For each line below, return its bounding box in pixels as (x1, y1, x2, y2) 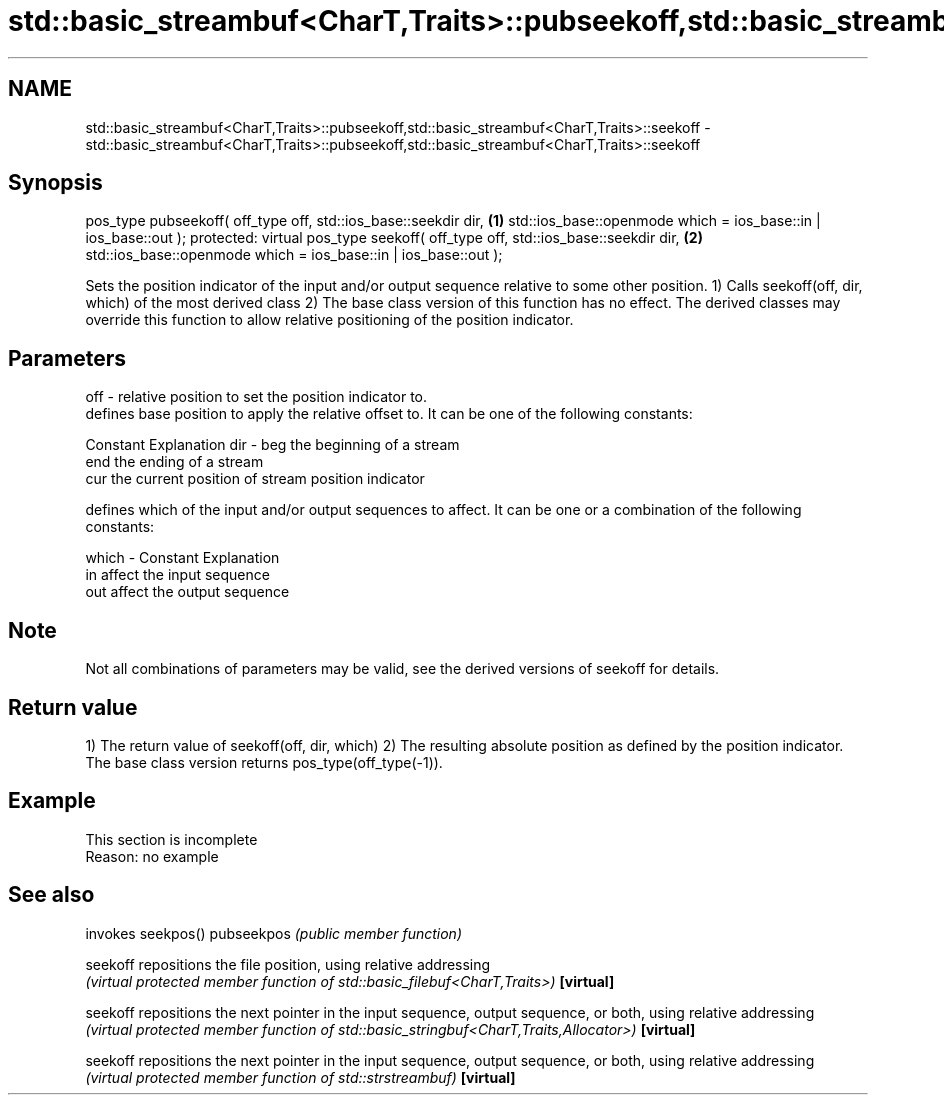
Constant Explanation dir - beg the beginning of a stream (85, 436, 460, 454)
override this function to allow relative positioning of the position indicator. (85, 311, 574, 329)
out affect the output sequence (85, 583, 290, 601)
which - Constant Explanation (85, 549, 280, 567)
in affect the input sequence (85, 566, 270, 584)
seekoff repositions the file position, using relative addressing (85, 955, 491, 973)
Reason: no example (85, 847, 219, 865)
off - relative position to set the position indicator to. (85, 388, 428, 406)
